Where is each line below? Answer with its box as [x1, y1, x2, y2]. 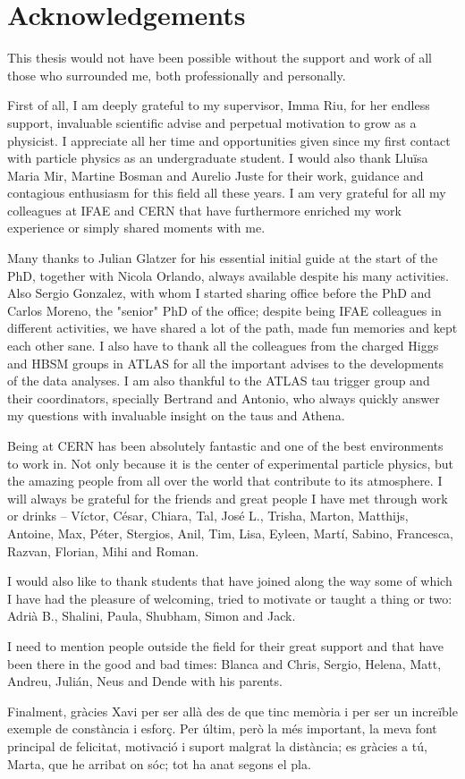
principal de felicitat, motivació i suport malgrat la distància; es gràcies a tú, [7, 736, 427, 755]
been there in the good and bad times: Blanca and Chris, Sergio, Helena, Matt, [7, 654, 442, 673]
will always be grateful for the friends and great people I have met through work [7, 488, 448, 507]
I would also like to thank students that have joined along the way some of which [7, 572, 452, 590]
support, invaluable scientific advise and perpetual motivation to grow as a [7, 113, 417, 131]
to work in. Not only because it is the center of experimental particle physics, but [7, 453, 453, 472]
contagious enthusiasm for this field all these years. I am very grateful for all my [7, 183, 446, 202]
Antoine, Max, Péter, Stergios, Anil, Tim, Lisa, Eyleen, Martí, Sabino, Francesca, [7, 523, 453, 542]
